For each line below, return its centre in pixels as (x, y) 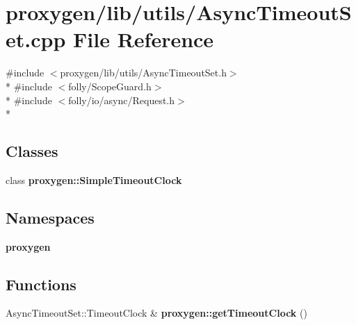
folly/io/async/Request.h (122, 100)
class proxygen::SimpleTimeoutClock (94, 180)
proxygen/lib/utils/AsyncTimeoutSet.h (143, 73)
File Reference (144, 39)
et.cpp (36, 39)
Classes (32, 151)
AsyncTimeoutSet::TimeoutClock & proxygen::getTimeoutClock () (156, 313)
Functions (41, 284)
